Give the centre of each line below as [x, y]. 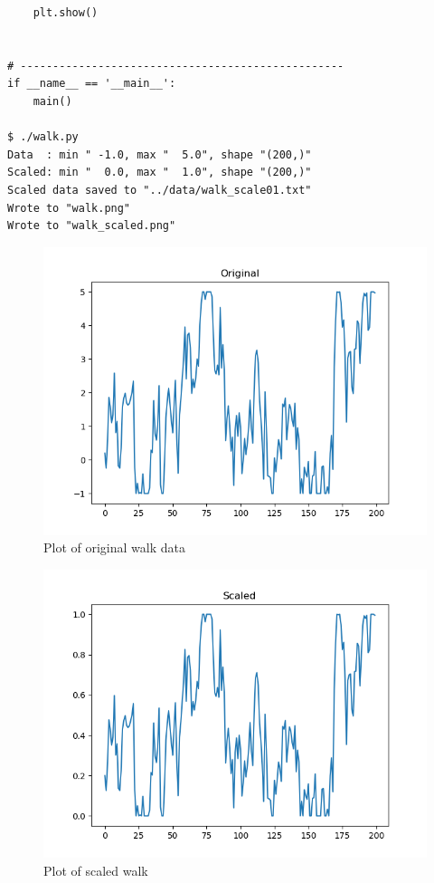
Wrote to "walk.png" [69, 208]
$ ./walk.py [43, 137]
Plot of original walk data [114, 547]
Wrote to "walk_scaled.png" [92, 226]
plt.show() [66, 13]
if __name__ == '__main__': [92, 84]
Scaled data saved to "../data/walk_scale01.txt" [160, 190]
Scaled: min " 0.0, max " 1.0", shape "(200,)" [160, 173]
